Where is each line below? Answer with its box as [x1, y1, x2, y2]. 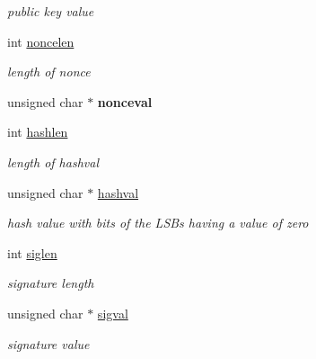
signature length [7, 274, 94, 292]
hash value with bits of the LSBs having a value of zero [7, 213, 309, 232]
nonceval [97, 92, 153, 111]
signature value [7, 334, 90, 353]
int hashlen [7, 122, 68, 141]
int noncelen [7, 31, 75, 50]
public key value [7, 2, 94, 20]
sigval [97, 303, 128, 322]
